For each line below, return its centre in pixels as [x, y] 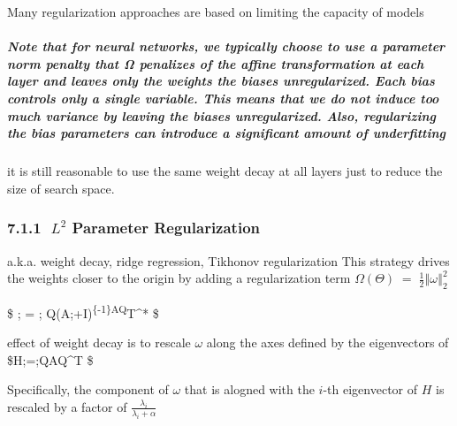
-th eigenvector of [370, 389]
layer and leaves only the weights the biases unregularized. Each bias [221, 81]
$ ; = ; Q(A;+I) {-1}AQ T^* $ [83, 311]
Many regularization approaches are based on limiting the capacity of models [216, 11]
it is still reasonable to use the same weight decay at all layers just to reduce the [225, 171]
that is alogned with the [249, 389]
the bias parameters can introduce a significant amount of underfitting [227, 133]
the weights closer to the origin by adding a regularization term [179, 278]
